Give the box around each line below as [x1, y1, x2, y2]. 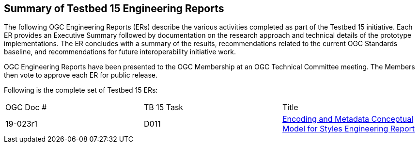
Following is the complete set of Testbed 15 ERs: [4, 86, 158, 95]
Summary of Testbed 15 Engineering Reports [4, 2, 224, 15]
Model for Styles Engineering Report [282, 124, 415, 134]
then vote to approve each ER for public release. [4, 71, 157, 80]
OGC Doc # [5, 102, 47, 113]
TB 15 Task [143, 102, 184, 113]
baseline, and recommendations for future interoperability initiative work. [4, 48, 236, 56]
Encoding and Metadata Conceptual [282, 114, 414, 124]
